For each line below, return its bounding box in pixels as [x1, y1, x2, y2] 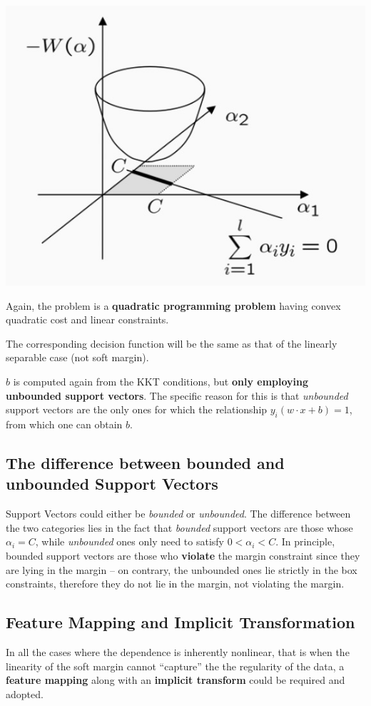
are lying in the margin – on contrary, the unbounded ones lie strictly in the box [6, 562, 357, 577]
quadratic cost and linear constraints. [6, 312, 169, 327]
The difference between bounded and [6, 452, 285, 474]
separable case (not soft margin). [6, 350, 149, 365]
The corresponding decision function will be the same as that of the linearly [6, 336, 337, 351]
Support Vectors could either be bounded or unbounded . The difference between [6, 506, 351, 521]
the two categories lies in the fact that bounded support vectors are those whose [6, 520, 353, 535]
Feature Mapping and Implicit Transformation [6, 611, 355, 633]
